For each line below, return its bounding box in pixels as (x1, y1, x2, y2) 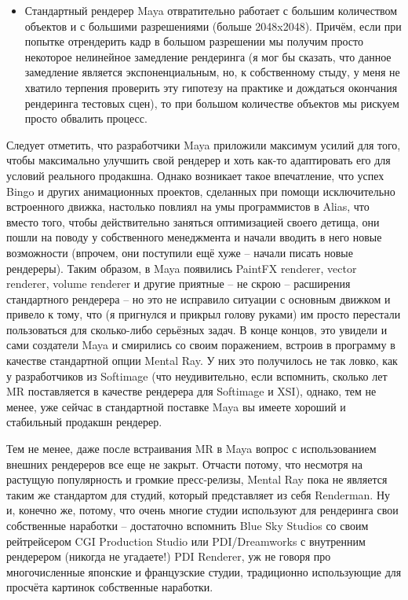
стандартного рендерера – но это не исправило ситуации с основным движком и (6, 290, 391, 307)
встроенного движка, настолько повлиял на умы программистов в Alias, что (6, 198, 370, 215)
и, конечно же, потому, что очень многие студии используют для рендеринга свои (6, 502, 399, 518)
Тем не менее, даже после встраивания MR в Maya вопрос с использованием (6, 440, 377, 457)
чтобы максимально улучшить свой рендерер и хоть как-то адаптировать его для (6, 152, 391, 168)
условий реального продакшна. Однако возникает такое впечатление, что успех (6, 167, 384, 183)
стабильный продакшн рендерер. (6, 414, 162, 430)
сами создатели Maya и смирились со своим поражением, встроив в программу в (6, 337, 395, 353)
